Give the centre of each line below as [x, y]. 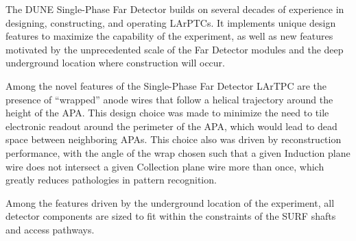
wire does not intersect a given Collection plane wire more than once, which [165, 166]
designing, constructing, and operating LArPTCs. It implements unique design [171, 22]
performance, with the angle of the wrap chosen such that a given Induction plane [178, 152]
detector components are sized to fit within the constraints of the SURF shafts [171, 216]
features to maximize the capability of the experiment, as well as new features [169, 36]
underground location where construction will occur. [115, 63]
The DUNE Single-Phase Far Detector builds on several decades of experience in [175, 9]
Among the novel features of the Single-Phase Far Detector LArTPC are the [166, 85]
